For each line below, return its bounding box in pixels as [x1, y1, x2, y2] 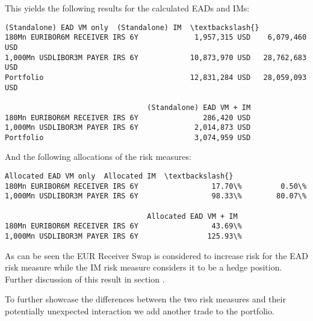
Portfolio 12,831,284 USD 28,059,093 [5, 73, 307, 82]
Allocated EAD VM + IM [147, 212, 238, 221]
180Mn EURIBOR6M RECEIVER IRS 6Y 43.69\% [5, 222, 242, 231]
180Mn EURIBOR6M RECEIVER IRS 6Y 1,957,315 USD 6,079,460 [5, 33, 307, 42]
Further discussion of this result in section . [5, 272, 165, 285]
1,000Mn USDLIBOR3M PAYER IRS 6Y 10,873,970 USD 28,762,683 [5, 53, 307, 62]
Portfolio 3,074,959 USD [5, 133, 251, 142]
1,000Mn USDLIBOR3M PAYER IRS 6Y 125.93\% [5, 232, 242, 240]
